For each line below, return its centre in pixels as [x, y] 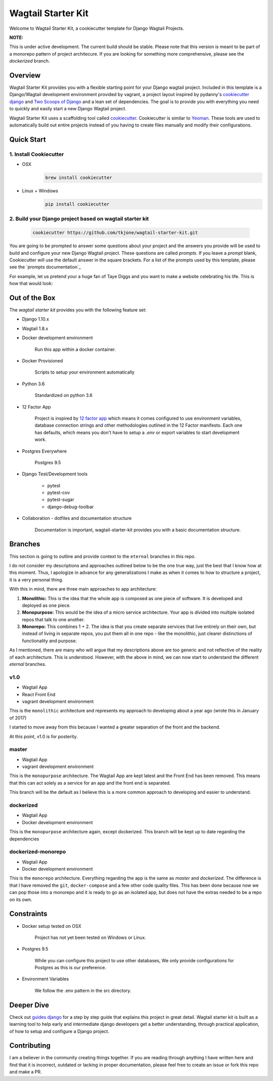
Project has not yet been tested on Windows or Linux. [90, 937]
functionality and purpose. [50, 641]
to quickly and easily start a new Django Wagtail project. [68, 109]
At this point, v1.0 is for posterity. [43, 736]
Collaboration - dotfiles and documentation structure [77, 518]
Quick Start [28, 139]
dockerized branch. [30, 61]
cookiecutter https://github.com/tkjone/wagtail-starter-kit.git [115, 233]
